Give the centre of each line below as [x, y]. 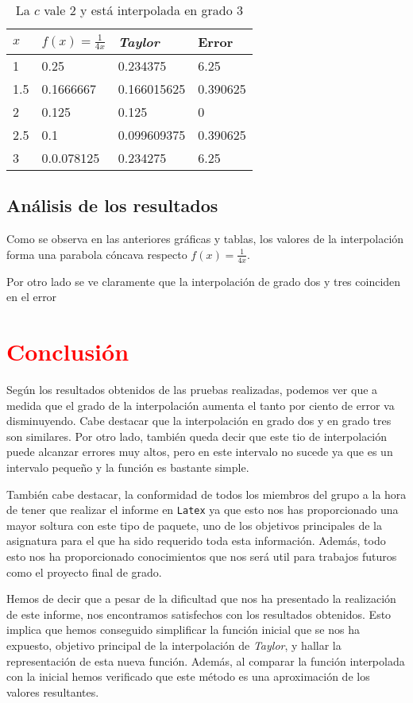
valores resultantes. [53, 691]
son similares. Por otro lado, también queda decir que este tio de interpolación [197, 436]
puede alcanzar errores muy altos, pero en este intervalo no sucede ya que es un [200, 452]
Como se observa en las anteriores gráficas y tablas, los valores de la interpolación [205, 239]
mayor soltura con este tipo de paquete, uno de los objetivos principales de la [194, 525]
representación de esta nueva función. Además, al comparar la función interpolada [206, 661]
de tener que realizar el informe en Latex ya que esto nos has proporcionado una [203, 510]
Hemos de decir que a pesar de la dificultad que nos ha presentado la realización [201, 599]
